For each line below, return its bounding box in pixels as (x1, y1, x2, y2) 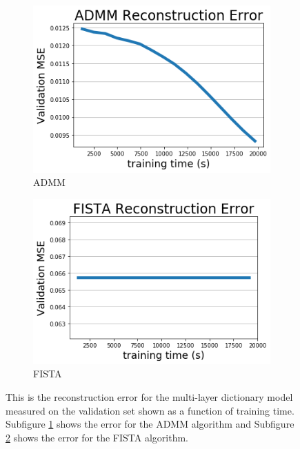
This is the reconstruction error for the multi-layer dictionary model (6, 390, 293, 404)
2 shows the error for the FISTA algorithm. (6, 430, 188, 444)
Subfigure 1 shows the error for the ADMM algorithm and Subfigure (6, 417, 294, 431)
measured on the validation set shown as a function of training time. (6, 403, 294, 417)
